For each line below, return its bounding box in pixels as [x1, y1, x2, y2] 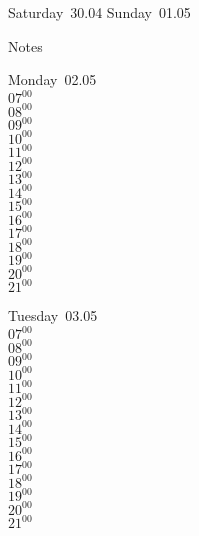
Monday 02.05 [8, 69, 97, 90]
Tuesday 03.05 [8, 305, 98, 326]
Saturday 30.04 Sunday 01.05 [8, 2, 191, 22]
